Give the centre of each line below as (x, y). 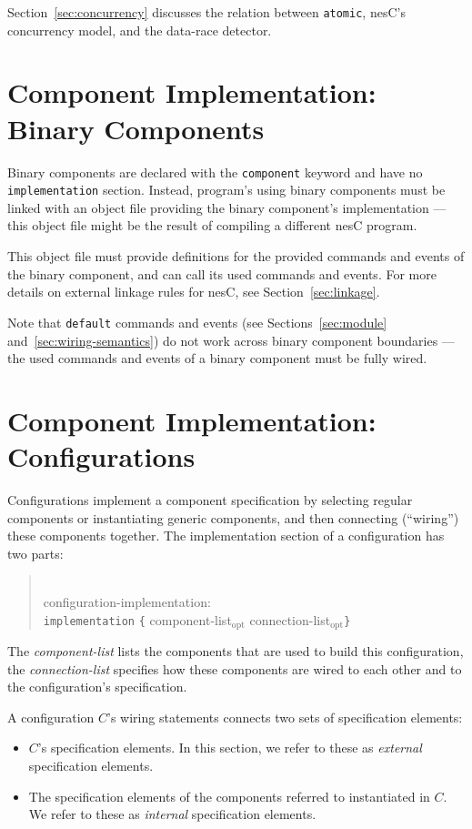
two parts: (35, 553)
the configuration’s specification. (97, 687)
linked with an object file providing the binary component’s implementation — (227, 207)
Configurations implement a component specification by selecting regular (210, 500)
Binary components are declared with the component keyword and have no (215, 172)
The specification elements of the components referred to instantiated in (229, 796)
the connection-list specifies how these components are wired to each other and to (235, 668)
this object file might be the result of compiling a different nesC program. (212, 225)
